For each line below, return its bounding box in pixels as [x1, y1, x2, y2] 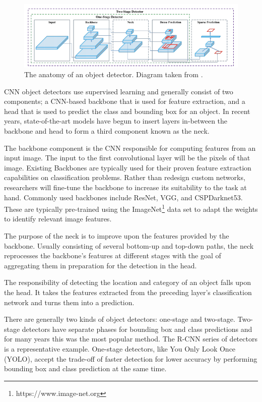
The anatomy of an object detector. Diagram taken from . [24, 69, 203, 80]
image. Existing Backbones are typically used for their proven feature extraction [4, 162, 251, 173]
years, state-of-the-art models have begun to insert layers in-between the [4, 116, 228, 126]
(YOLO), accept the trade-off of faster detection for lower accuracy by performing [4, 353, 257, 364]
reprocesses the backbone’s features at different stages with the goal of [4, 250, 221, 261]
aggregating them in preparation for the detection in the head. [4, 260, 197, 270]
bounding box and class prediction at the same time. [4, 363, 167, 374]
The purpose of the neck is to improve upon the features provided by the [4, 231, 229, 241]
